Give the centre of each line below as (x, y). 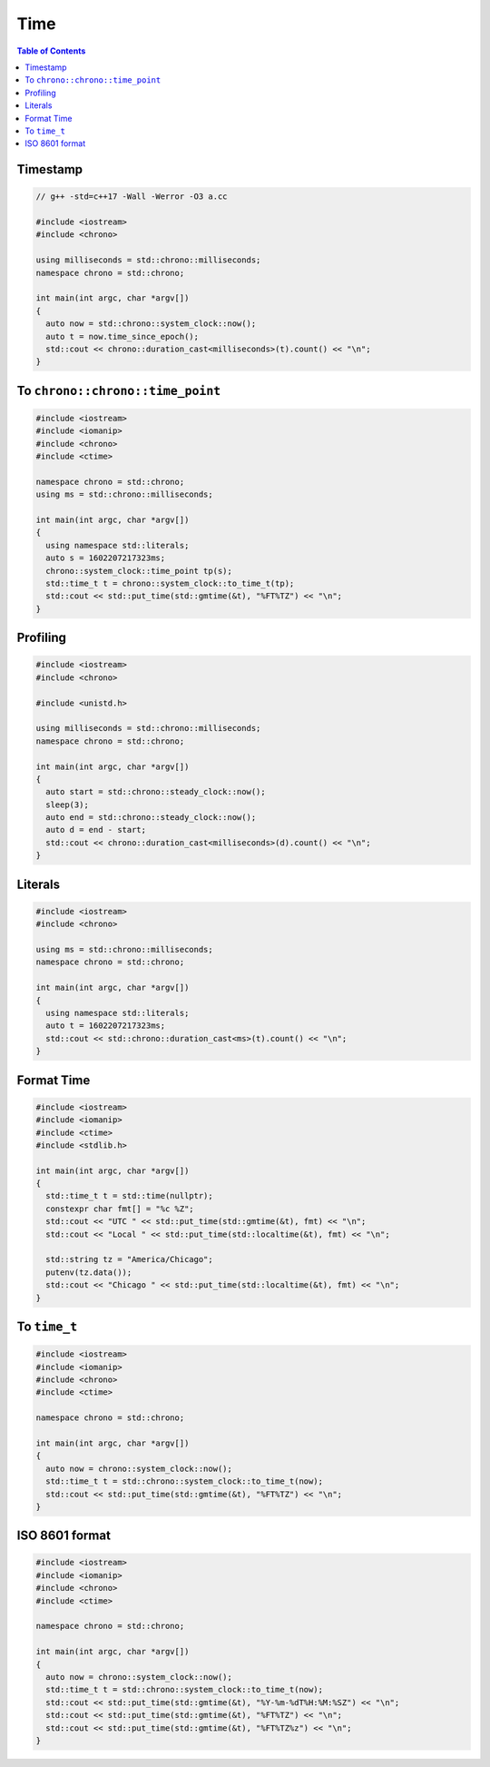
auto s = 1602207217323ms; (106, 558)
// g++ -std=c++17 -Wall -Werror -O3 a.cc (132, 197)
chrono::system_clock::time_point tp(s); (139, 571)
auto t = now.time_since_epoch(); (122, 336)
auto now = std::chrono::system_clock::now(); (151, 324)
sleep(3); (68, 805)
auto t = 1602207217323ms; (106, 1026)
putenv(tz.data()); (89, 1272)
